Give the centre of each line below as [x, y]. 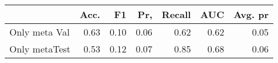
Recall [176, 14]
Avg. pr [251, 14]
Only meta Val [40, 32]
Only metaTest [40, 49]
